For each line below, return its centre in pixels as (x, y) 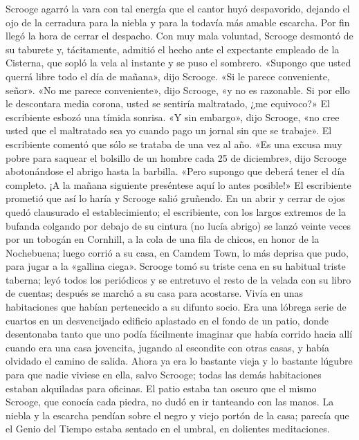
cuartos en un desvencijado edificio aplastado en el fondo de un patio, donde (167, 320)
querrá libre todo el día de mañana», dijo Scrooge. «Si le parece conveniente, (168, 76)
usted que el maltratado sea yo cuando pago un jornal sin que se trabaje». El (169, 130)
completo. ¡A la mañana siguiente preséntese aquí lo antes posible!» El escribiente (178, 184)
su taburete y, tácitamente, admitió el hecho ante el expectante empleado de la (173, 49)
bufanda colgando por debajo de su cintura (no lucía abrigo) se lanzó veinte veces (178, 225)
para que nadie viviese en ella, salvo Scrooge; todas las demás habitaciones (164, 375)
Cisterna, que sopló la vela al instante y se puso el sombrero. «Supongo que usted (178, 63)
